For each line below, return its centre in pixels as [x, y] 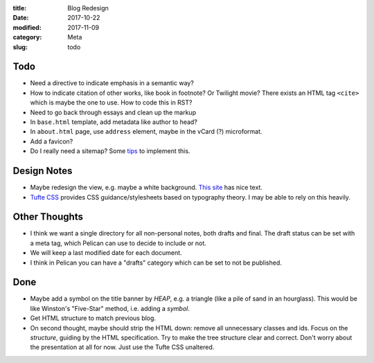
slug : [20, 47]
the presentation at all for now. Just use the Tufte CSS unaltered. [122, 347]
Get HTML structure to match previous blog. [93, 318]
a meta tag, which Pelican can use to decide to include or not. [118, 243]
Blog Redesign [88, 8]
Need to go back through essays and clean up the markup [113, 112]
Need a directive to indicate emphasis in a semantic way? [112, 83]
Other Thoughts [48, 217]
